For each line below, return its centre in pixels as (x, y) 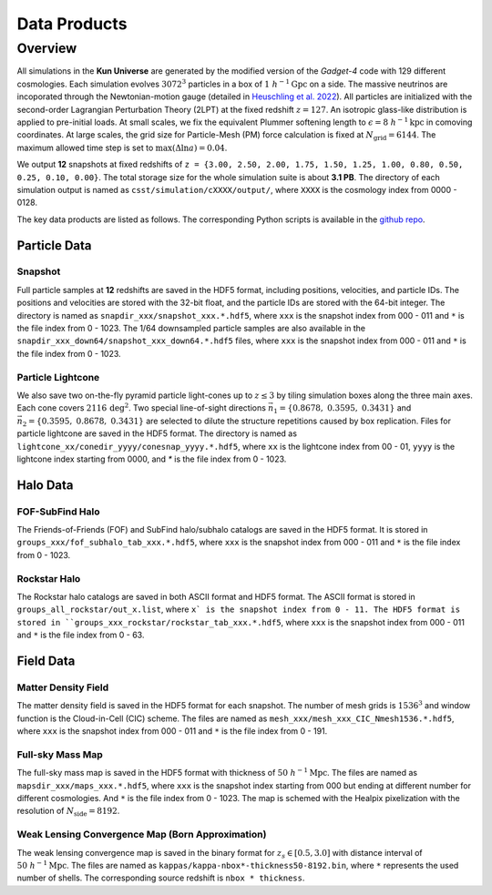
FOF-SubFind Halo (58, 512)
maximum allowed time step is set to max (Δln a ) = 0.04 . (122, 147)
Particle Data (54, 245)
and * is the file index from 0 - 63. (81, 635)
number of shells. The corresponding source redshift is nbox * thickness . (161, 878)
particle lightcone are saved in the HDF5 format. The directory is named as (157, 433)
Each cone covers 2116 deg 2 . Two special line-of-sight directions (141, 407)
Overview (47, 48)
